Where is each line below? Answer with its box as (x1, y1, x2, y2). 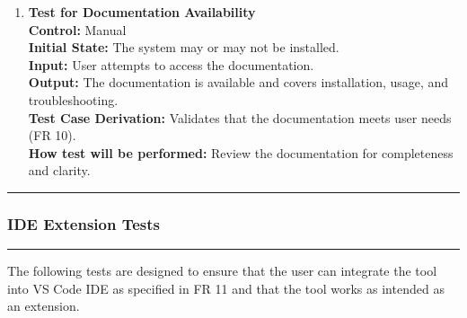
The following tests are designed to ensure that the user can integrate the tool (7, 261, 437, 280)
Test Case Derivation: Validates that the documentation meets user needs (28, 108, 452, 127)
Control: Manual (28, 20, 127, 39)
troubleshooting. (28, 90, 119, 109)
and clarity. (28, 161, 91, 180)
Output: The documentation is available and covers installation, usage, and (28, 73, 449, 92)
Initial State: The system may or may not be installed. (28, 38, 339, 57)
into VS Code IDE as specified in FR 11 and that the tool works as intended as (7, 278, 445, 297)
